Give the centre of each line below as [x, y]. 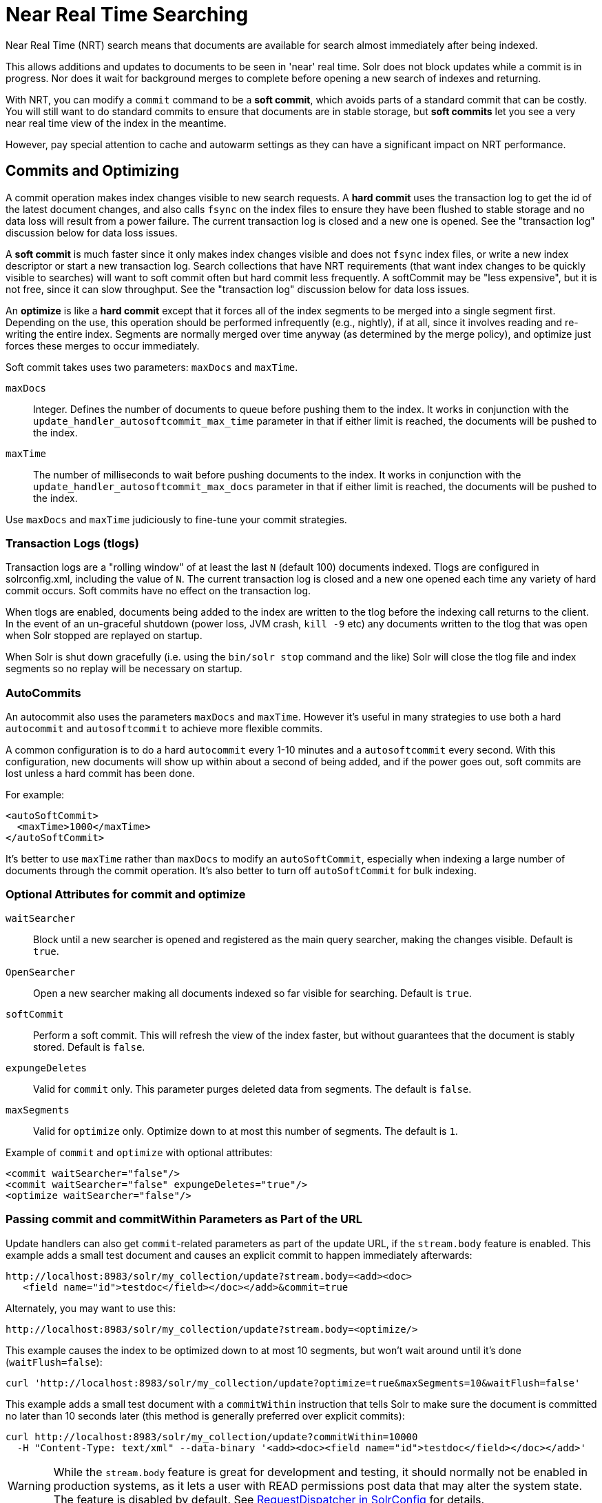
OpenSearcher [41, 972]
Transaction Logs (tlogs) [72, 543]
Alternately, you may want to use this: [91, 1308]
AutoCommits [43, 693]
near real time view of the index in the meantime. [116, 123]
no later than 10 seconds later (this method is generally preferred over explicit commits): [205, 1415]
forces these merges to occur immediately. [103, 345]
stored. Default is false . [89, 1047]
